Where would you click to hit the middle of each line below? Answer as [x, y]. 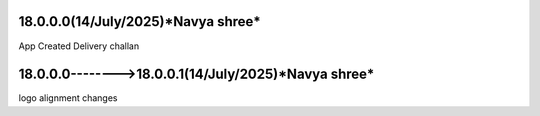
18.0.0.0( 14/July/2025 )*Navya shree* [140, 21]
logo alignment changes [68, 98]
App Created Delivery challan [79, 46]
